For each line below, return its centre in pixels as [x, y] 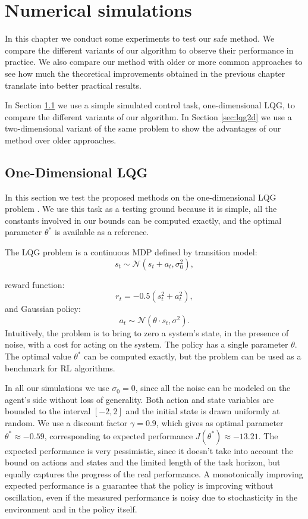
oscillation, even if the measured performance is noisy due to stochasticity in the [151, 497]
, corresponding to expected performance [119, 435]
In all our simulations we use [57, 388]
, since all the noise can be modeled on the [213, 388]
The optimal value [38, 356]
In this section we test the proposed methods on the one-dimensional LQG [141, 197]
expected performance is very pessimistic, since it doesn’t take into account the [149, 450]
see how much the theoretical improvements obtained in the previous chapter [145, 73]
